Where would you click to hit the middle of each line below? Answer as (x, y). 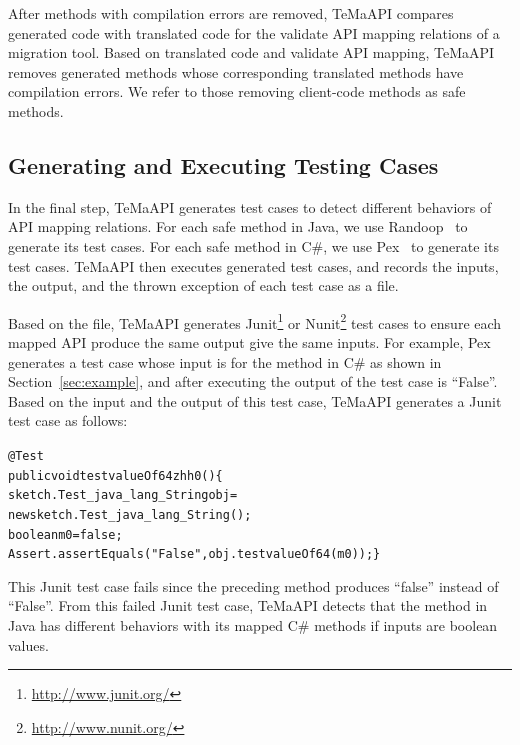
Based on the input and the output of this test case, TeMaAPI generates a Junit (255, 400)
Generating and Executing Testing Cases (223, 164)
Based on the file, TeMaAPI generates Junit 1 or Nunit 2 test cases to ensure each (255, 321)
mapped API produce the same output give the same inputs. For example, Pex (249, 341)
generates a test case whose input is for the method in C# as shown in (225, 361)
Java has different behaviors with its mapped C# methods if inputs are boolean (253, 625)
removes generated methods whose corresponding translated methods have (236, 71)
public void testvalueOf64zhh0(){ (115, 475)
